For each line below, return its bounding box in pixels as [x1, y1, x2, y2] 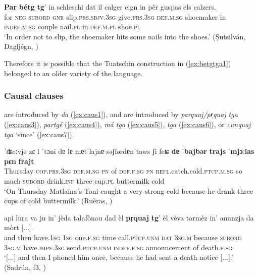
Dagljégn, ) [4, 41, 38, 51]
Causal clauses [4, 89, 64, 102]
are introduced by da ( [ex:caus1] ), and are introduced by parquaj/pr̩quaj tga [4, 109, 238, 120]
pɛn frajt [4, 155, 34, 166]
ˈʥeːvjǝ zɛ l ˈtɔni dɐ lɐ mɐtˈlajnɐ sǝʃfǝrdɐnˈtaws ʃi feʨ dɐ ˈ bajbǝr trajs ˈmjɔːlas [4, 146, 254, 156]
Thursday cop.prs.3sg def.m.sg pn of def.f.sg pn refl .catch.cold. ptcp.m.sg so [4, 165, 242, 176]
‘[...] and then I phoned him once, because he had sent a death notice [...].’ [4, 252, 233, 262]
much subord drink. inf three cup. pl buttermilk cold [4, 175, 165, 186]
